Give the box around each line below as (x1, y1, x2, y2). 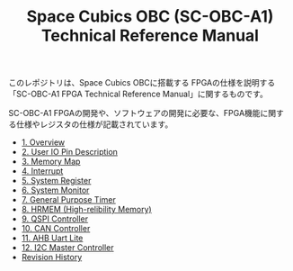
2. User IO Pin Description (21, 147, 119, 158)
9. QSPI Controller (21, 213, 89, 224)
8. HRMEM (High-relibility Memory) (21, 204, 152, 215)
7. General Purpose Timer (21, 194, 116, 205)
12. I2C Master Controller (21, 242, 114, 253)
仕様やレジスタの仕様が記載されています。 (15, 119, 173, 130)
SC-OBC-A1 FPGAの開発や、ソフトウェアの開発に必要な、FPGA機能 (8, 108, 262, 119)
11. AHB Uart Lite (21, 232, 84, 244)
